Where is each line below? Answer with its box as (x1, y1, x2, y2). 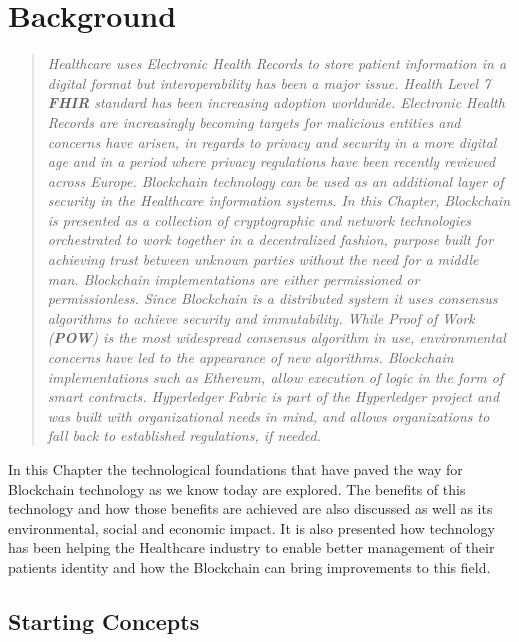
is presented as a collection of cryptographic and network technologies (47, 209, 472, 230)
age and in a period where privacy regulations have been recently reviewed (47, 151, 496, 172)
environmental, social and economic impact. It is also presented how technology (8, 517, 495, 538)
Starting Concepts (8, 605, 200, 636)
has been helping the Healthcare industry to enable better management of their (8, 537, 495, 558)
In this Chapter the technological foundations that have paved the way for (8, 459, 463, 479)
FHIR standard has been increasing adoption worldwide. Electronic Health (47, 92, 505, 113)
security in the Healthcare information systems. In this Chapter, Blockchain (47, 190, 511, 211)
